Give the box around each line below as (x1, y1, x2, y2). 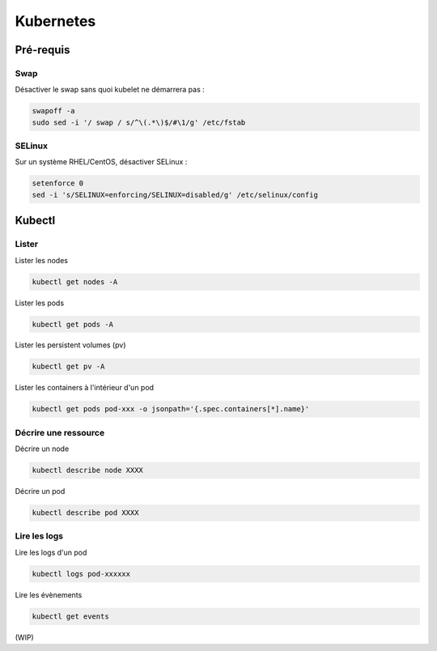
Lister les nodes (15, 255, 69, 265)
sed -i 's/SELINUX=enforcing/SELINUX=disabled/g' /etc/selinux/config (32, 190, 319, 199)
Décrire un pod (15, 487, 66, 496)
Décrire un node (15, 444, 70, 453)
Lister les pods (15, 298, 65, 308)
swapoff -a (32, 106, 75, 116)
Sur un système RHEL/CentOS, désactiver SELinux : (15, 157, 188, 167)
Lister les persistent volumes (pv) (15, 340, 126, 350)
